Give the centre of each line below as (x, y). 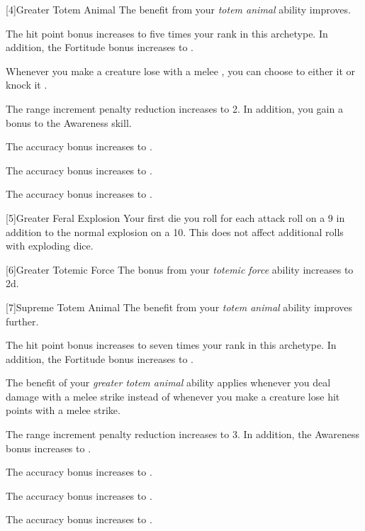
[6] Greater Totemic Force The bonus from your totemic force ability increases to (180, 269)
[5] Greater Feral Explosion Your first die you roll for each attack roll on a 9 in (175, 217)
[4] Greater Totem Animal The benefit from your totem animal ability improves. (178, 9)
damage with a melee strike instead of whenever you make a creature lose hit (173, 396)
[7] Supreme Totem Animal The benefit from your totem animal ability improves (179, 307)
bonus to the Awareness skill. (69, 122)
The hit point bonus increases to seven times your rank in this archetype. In (171, 345)
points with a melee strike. (63, 410)
